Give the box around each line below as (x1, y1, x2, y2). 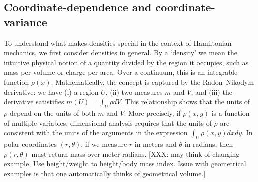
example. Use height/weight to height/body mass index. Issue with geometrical (4, 158, 246, 169)
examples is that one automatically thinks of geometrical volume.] (4, 168, 206, 178)
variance (4, 14, 47, 29)
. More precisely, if (124, 107, 181, 118)
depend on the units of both (9, 107, 96, 118)
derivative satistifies (4, 96, 64, 107)
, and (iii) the (191, 86, 232, 97)
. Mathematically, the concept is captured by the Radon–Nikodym (51, 76, 254, 87)
